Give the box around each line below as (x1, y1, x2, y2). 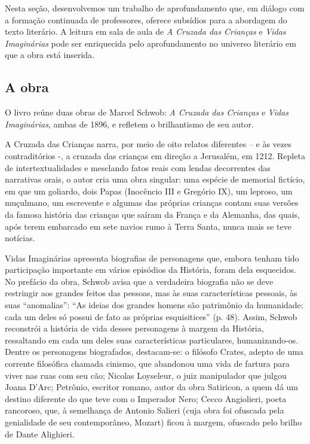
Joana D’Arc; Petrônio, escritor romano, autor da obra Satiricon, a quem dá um (5, 381, 299, 393)
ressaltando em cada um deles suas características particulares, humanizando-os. (5, 333, 299, 346)
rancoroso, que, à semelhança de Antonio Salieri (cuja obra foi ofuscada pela (5, 404, 284, 416)
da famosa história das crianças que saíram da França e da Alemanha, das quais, (5, 208, 300, 220)
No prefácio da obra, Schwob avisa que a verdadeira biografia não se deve (5, 275, 274, 287)
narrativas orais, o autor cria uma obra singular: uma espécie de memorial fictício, (5, 173, 305, 185)
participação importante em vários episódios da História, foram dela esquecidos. (5, 263, 296, 276)
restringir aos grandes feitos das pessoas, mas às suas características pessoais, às (5, 287, 297, 299)
